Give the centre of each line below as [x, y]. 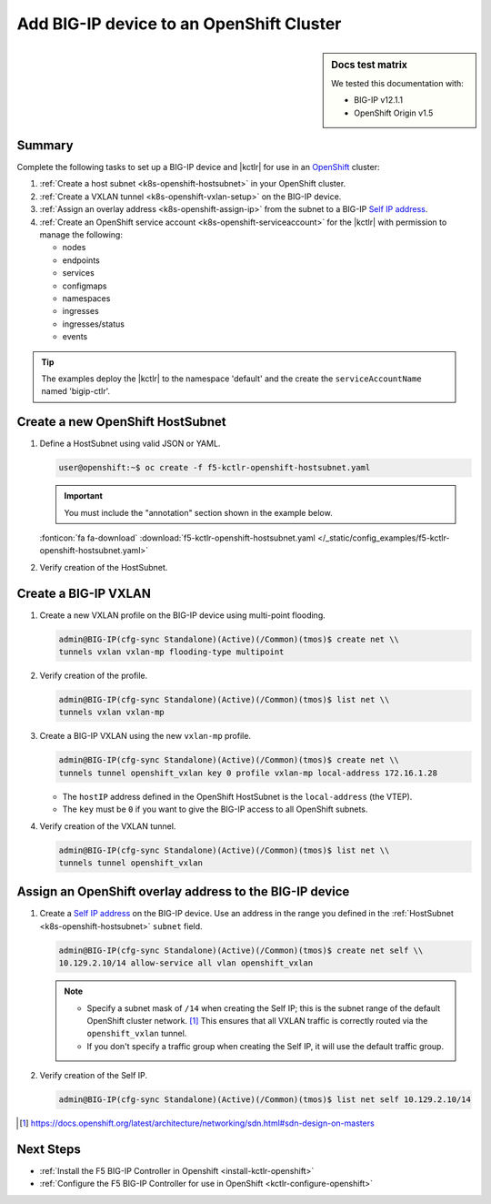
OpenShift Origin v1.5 [394, 113]
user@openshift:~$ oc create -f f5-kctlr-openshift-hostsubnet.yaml [215, 468]
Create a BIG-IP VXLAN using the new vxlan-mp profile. [145, 736]
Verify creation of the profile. [94, 676]
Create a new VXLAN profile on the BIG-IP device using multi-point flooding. [183, 615]
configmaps [85, 286]
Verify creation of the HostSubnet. [104, 567]
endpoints [81, 260]
